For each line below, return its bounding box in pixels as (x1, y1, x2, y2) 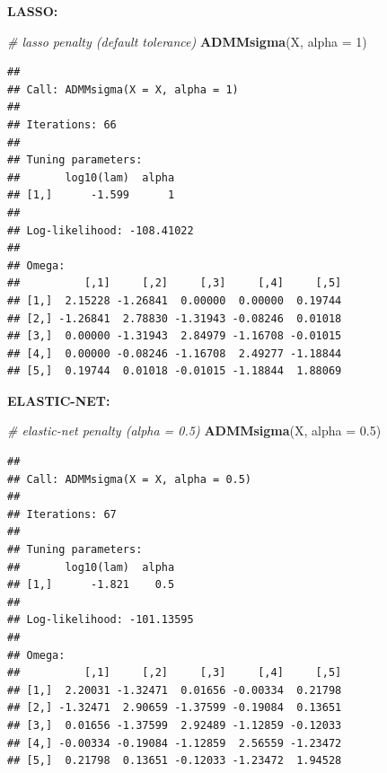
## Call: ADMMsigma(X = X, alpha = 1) (7, 83, 239, 96)
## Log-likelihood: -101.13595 (7, 613, 194, 627)
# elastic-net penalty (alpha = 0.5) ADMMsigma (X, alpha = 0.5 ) (7, 421, 382, 440)
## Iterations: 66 (7, 118, 117, 131)
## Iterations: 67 (7, 507, 117, 521)
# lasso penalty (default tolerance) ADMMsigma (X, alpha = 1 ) (7, 31, 367, 50)
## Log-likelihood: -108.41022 (7, 224, 194, 237)
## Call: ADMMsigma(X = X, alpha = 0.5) (7, 472, 252, 486)
